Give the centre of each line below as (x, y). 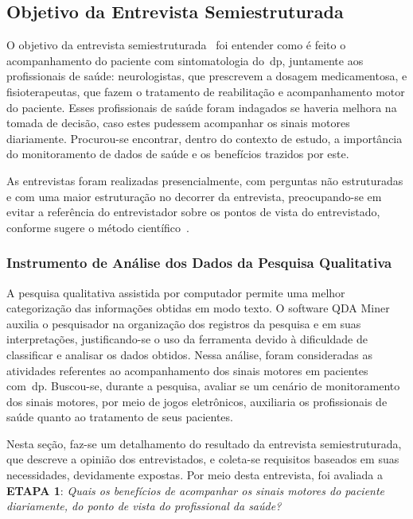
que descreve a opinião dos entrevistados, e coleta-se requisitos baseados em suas (203, 459)
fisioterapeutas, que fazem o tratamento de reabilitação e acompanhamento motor (206, 91)
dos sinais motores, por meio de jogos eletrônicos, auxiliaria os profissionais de (197, 401)
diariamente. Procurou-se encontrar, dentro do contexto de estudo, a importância (205, 138)
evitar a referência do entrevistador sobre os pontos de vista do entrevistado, (193, 212)
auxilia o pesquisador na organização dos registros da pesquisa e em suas (184, 323)
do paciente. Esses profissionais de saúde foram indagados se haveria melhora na (202, 107)
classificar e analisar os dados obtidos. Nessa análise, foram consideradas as (189, 354)
